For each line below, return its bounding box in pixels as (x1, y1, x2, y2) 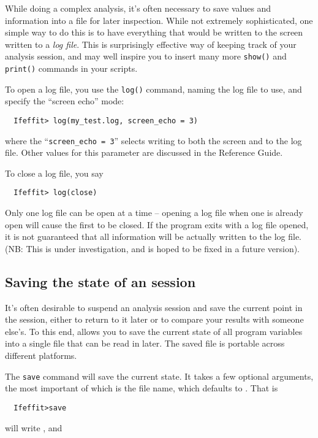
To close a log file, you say (5, 166, 104, 179)
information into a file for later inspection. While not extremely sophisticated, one (5, 13, 313, 26)
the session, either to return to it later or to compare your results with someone (5, 313, 304, 326)
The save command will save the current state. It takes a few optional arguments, (5, 369, 314, 382)
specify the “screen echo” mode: (5, 94, 124, 107)
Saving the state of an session (5, 272, 196, 291)
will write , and (5, 421, 62, 434)
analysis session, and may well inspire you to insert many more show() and (5, 50, 287, 63)
